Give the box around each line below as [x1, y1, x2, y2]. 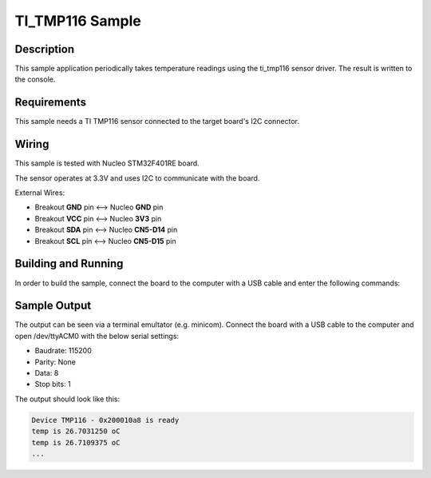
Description [14, 42, 75, 56]
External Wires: [14, 188, 65, 197]
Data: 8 [34, 368, 59, 377]
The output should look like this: [14, 394, 120, 404]
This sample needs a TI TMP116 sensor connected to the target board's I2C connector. [14, 117, 299, 126]
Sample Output [14, 299, 92, 313]
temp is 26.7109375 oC [31, 438, 121, 447]
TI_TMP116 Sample [14, 12, 141, 30]
